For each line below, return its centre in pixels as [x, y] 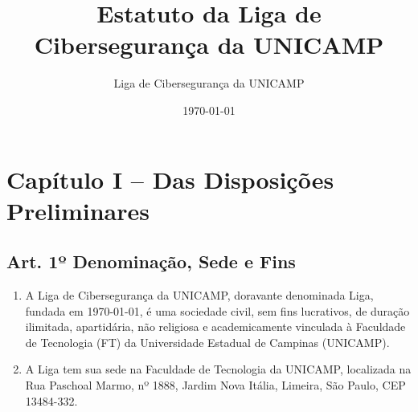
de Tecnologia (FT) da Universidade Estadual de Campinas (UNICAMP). [207, 342]
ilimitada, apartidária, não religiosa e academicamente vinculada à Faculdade [215, 326]
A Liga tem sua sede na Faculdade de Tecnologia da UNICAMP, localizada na [218, 369]
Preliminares [78, 210]
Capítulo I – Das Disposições [170, 179]
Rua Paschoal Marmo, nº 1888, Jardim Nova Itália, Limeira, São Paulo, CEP [215, 385]
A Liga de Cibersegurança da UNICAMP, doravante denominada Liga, [199, 295]
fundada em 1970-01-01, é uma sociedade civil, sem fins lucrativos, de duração [217, 310]
